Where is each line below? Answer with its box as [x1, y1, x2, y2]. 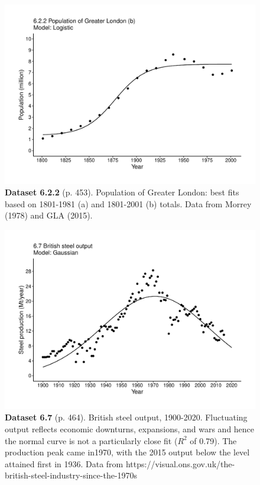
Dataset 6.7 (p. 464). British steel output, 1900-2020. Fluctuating [5, 411, 248, 423]
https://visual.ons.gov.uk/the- [125, 457, 235, 470]
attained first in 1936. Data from [5, 457, 123, 470]
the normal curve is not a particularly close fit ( [5, 434, 178, 447]
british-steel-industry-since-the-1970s [5, 469, 138, 481]
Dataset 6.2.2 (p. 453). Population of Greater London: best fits [5, 186, 239, 198]
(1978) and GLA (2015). [5, 209, 93, 221]
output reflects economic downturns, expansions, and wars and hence [5, 422, 255, 435]
